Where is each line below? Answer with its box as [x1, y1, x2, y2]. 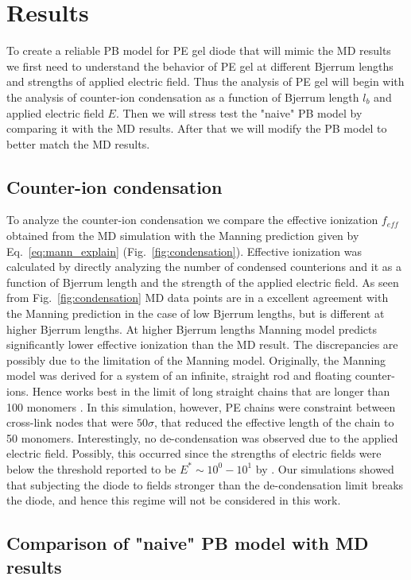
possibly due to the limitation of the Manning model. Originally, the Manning [6, 351, 386, 368]
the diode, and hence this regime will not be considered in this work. [6, 492, 341, 508]
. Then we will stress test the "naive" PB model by [115, 104, 363, 121]
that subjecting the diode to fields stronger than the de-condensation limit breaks [6, 476, 404, 493]
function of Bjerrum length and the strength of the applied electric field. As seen [6, 273, 399, 290]
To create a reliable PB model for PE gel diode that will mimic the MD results [6, 42, 391, 59]
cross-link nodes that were [6, 414, 134, 431]
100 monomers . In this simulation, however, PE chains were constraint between [6, 398, 396, 415]
